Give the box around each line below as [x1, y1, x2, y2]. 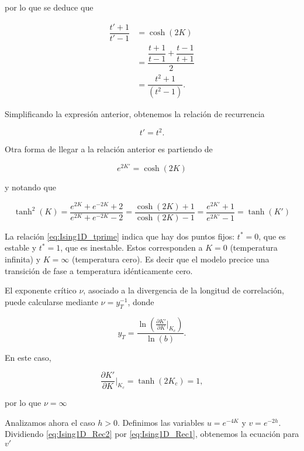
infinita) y [5, 252, 41, 265]
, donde [127, 295, 154, 307]
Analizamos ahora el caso [5, 416, 95, 428]
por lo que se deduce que [5, 1, 94, 13]
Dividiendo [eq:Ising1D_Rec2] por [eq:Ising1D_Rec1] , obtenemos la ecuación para [5, 428, 299, 440]
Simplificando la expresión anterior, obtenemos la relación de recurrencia [5, 108, 265, 120]
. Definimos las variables [117, 416, 205, 428]
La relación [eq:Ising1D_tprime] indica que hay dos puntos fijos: [5, 230, 235, 242]
